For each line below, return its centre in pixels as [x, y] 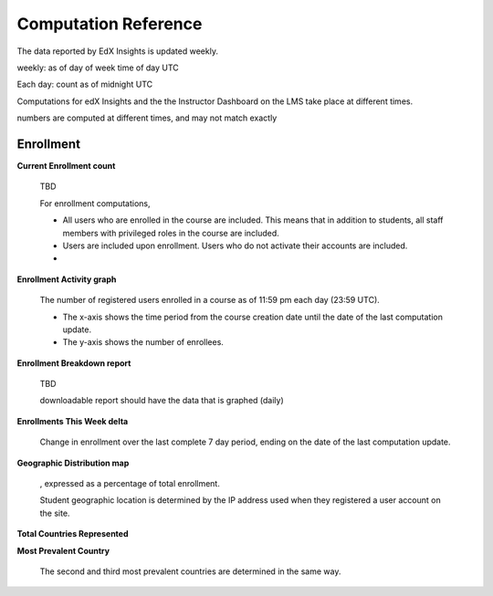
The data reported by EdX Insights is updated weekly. [118, 51]
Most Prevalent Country [63, 550]
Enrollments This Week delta [73, 421]
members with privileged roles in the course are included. [171, 233]
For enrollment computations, [95, 203]
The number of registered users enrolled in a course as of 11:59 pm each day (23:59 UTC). [210, 300]
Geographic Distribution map [73, 463]
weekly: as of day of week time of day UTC [98, 68]
